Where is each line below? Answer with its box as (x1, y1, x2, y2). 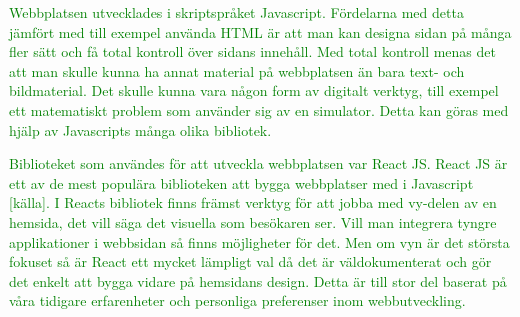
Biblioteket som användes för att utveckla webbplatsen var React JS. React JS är (9, 153, 508, 174)
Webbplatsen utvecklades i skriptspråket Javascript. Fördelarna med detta (9, 2, 464, 22)
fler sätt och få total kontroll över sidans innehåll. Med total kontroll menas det (9, 41, 496, 62)
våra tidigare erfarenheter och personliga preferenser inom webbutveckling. (9, 290, 466, 311)
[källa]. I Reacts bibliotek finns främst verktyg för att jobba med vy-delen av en (9, 192, 497, 213)
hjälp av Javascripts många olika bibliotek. (9, 119, 272, 140)
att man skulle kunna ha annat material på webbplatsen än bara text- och (9, 60, 465, 81)
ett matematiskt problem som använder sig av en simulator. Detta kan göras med (9, 99, 509, 120)
